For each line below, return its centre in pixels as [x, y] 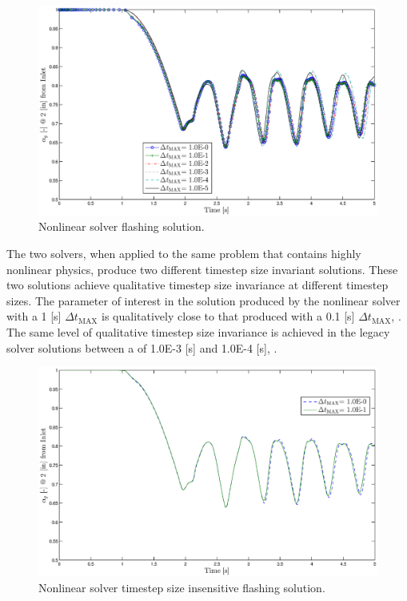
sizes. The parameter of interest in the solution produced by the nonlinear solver [203, 300]
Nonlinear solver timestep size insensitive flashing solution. [182, 588]
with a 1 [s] [34, 316]
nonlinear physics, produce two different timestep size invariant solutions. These [202, 269]
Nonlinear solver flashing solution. [122, 226]
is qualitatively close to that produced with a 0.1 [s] [228, 316]
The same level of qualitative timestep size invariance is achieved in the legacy [198, 332]
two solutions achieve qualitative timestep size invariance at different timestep [198, 285]
